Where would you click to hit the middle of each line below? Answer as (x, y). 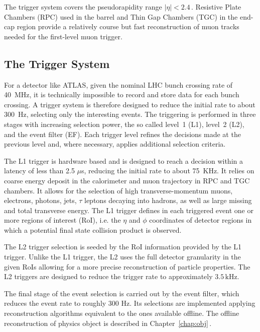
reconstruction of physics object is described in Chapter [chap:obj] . (108, 323)
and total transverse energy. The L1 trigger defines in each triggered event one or (129, 210)
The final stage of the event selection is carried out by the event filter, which (122, 293)
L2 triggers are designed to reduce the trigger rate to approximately (108, 276)
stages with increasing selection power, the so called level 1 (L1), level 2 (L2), (124, 124)
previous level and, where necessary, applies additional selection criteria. (115, 144)
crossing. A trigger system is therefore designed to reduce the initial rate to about (130, 104)
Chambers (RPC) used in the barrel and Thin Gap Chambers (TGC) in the (121, 16)
